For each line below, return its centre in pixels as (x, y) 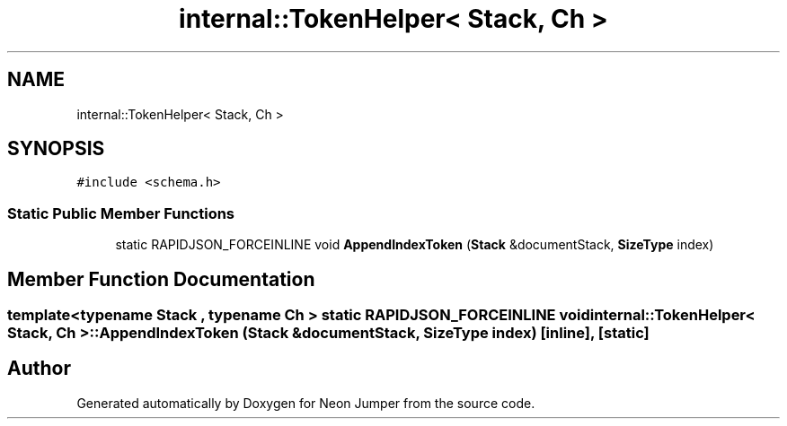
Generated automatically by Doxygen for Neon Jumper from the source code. (306, 403)
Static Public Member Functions (121, 213)
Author (39, 369)
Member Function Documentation (161, 279)
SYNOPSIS (56, 149)
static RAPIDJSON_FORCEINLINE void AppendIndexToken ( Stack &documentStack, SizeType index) (415, 245)
